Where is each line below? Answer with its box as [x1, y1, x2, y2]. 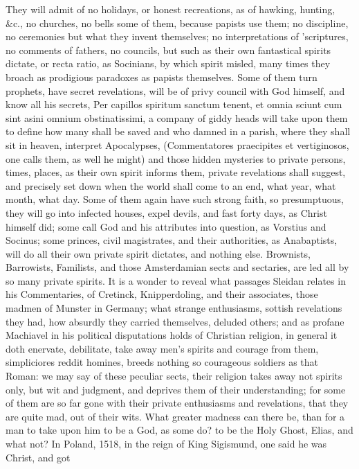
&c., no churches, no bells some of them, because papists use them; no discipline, [6, 15, 349, 30]
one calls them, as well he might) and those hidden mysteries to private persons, [6, 151, 346, 166]
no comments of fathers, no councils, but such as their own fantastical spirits [6, 42, 331, 57]
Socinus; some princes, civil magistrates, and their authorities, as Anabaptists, [6, 233, 338, 247]
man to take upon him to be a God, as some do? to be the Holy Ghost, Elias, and [6, 423, 353, 437]
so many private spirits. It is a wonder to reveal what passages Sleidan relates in [6, 273, 346, 287]
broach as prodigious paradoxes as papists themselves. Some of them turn [6, 69, 317, 84]
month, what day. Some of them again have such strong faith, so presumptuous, [6, 192, 344, 206]
